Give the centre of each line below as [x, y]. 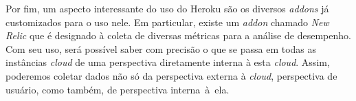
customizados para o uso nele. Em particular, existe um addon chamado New [167, 22]
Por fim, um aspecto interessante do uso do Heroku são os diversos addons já [167, 8]
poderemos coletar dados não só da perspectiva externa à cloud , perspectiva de [171, 75]
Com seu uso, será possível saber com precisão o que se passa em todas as [161, 48]
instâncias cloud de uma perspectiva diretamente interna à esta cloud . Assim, [168, 62]
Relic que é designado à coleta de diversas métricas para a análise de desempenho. [178, 35]
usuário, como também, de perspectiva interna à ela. [118, 89]
